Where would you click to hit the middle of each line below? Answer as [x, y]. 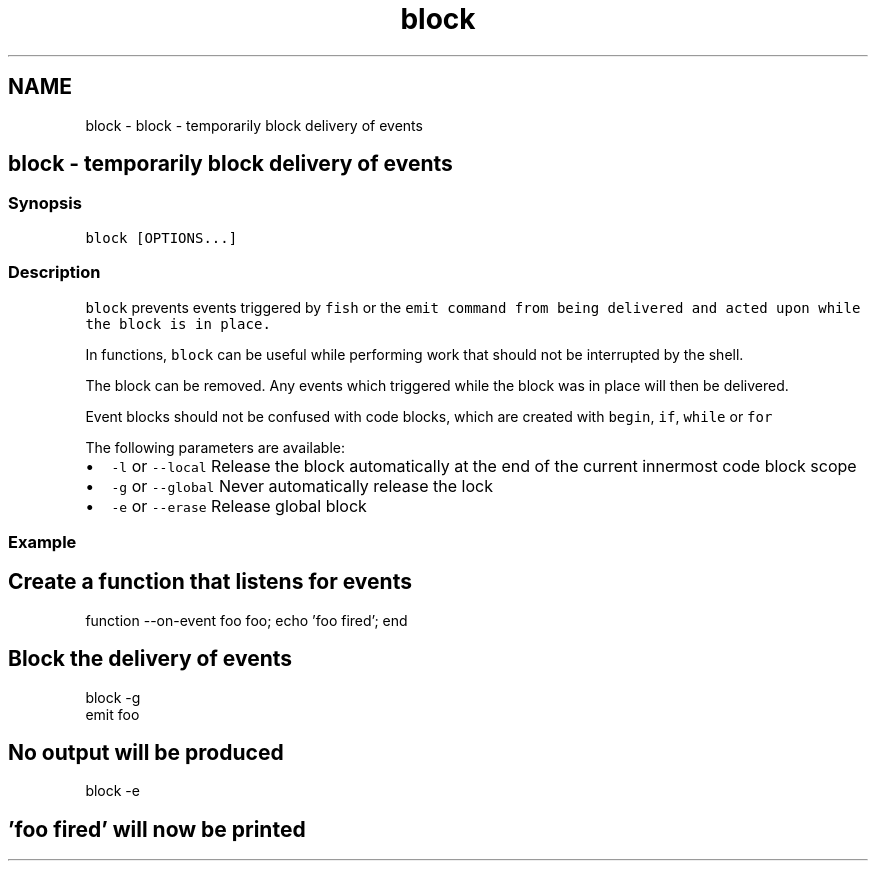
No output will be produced [146, 753]
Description [54, 272]
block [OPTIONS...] [161, 237]
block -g [113, 697]
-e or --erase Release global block [239, 505]
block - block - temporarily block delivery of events [254, 125]
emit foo [112, 714]
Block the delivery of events [150, 659]
